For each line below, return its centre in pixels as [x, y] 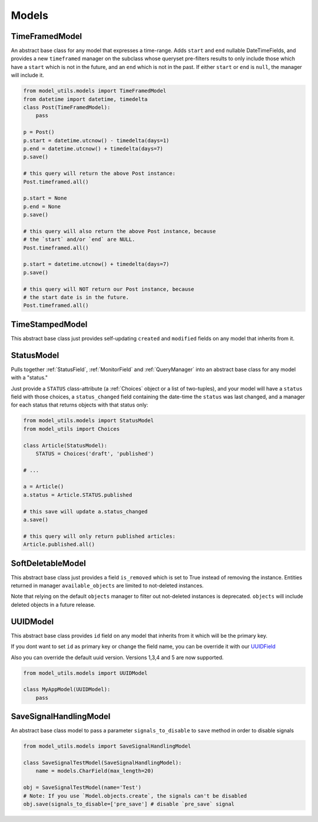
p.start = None [45, 198]
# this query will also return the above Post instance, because [120, 231]
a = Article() [44, 487]
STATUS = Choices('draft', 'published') [95, 453]
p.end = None [42, 206]
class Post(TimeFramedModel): [67, 107]
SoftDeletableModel [49, 563]
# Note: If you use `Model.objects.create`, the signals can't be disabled [135, 796]
